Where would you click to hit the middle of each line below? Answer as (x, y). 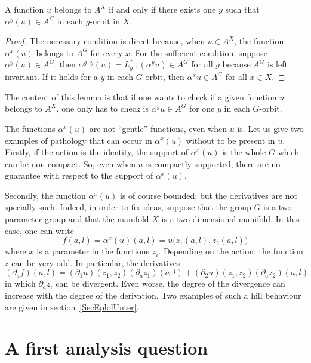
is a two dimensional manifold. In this (230, 219)
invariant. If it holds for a (51, 77)
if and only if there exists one (162, 9)
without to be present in (230, 140)
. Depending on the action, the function (231, 251)
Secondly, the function (45, 195)
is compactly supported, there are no (213, 163)
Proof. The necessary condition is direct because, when (105, 41)
